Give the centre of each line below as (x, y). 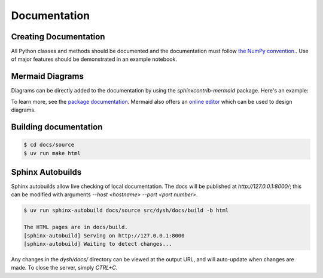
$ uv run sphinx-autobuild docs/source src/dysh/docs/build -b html (126, 211)
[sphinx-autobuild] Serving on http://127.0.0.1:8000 (104, 235)
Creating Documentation (58, 37)
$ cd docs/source (49, 145)
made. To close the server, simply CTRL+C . (64, 268)
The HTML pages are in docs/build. (76, 227)
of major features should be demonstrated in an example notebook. (94, 59)
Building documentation (57, 127)
